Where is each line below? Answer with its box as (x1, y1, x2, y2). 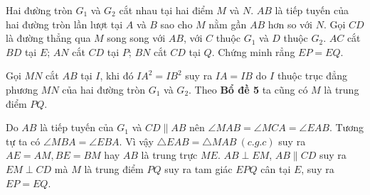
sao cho (160, 16, 193, 31)
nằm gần (208, 16, 247, 31)
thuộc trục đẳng (277, 68, 347, 83)
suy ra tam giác (164, 161, 233, 176)
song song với (107, 30, 166, 45)
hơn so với (268, 16, 312, 31)
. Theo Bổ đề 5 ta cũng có (189, 82, 308, 96)
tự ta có (6, 133, 41, 148)
